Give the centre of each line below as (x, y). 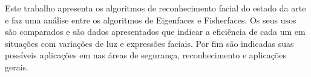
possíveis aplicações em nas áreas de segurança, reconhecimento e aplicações (146, 55)
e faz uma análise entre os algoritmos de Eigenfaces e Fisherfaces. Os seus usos (151, 20)
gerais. (17, 66)
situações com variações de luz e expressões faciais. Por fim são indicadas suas (149, 43)
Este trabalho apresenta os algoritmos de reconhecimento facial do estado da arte (155, 8)
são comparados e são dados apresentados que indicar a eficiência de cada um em (155, 32)
